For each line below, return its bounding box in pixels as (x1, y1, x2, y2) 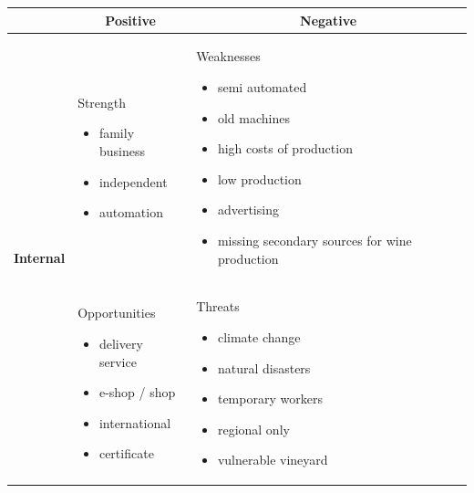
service (98, 351, 137, 371)
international (98, 413, 171, 432)
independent (98, 172, 168, 191)
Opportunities (77, 303, 156, 322)
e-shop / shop (98, 383, 176, 402)
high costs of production (217, 139, 353, 158)
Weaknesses (196, 47, 261, 66)
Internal (14, 248, 66, 267)
